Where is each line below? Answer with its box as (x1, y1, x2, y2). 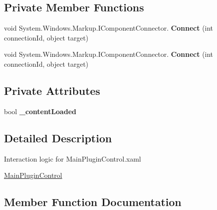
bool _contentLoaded (4, 106, 77, 116)
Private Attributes (4, 83, 100, 98)
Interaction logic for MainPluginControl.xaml (4, 153, 141, 164)
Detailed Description (4, 130, 112, 145)
